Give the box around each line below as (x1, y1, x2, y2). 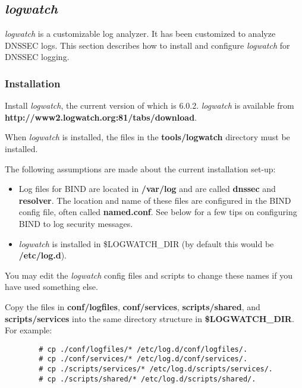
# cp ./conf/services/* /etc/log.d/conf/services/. (39, 355, 248, 364)
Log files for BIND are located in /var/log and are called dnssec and (18, 182, 276, 195)
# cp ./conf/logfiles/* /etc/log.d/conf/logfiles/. (39, 345, 248, 354)
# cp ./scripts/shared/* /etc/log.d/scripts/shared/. (39, 374, 256, 383)
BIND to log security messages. (18, 217, 133, 229)
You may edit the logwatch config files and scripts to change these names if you (5, 269, 292, 281)
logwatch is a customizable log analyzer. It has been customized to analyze (5, 27, 276, 40)
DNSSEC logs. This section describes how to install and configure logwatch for (5, 39, 290, 51)
